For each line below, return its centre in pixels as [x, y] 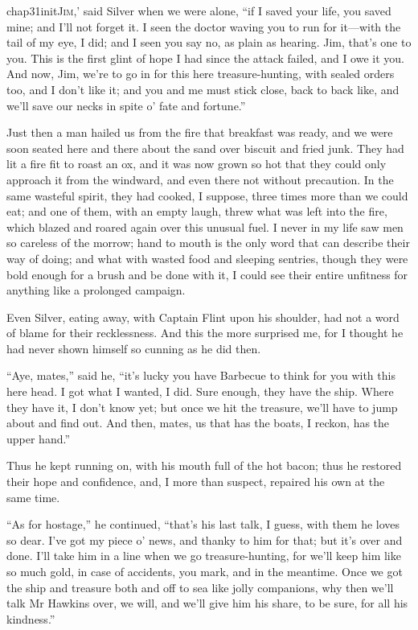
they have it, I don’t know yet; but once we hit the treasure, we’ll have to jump [202, 407]
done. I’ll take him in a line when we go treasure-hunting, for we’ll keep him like [204, 556]
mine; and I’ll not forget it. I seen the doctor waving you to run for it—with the [204, 26]
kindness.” [31, 618]
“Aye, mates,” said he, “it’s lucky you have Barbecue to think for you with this [201, 375]
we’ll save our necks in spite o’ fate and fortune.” [126, 105]
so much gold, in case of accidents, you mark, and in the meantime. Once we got [205, 571]
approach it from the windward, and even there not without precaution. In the [200, 179]
